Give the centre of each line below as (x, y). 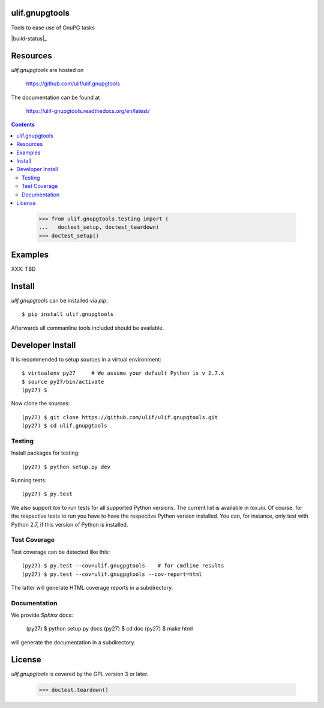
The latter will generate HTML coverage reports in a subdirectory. (92, 587)
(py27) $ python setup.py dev (66, 467)
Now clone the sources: (40, 404)
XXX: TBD (23, 269)
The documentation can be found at (55, 97)
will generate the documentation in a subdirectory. (73, 642)
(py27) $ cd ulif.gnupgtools (64, 426)
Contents (23, 125)
